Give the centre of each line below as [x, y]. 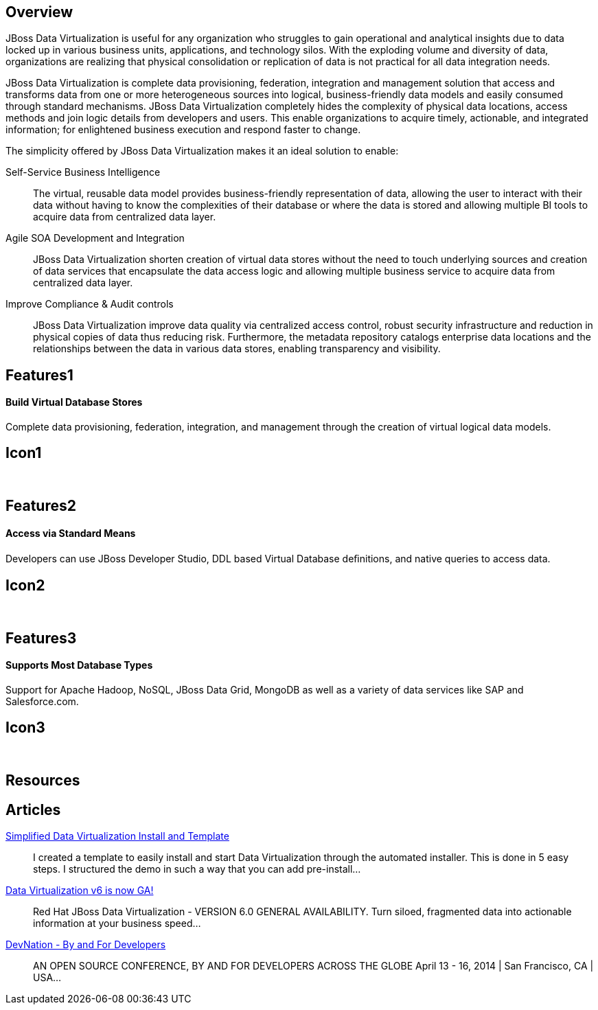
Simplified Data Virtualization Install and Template [117, 836]
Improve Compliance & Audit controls [90, 304]
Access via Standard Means [71, 533]
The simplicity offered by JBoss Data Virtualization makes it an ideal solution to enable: [202, 151]
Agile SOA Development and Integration [95, 238]
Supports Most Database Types [79, 665]
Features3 [41, 638]
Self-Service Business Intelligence [83, 172]
